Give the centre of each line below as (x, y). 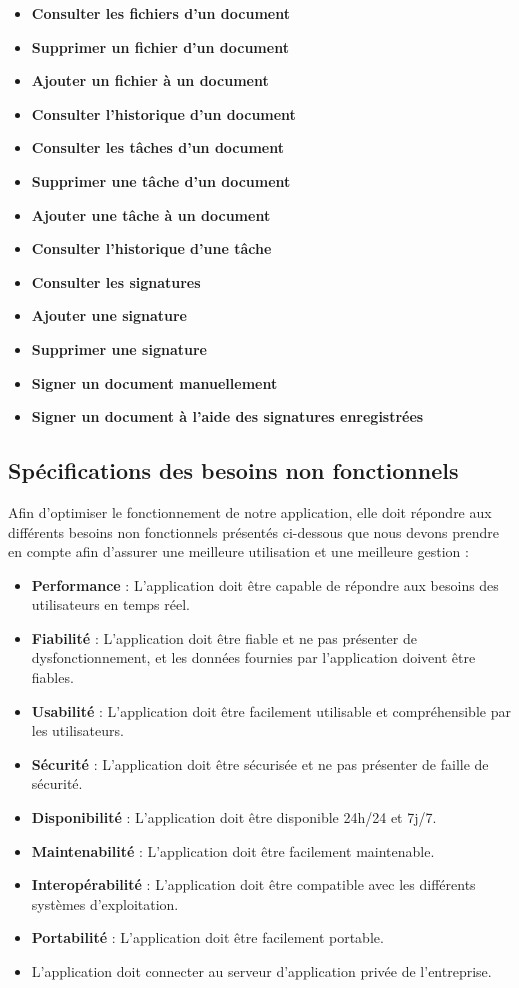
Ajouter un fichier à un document (150, 80)
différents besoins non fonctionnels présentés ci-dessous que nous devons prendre (253, 531)
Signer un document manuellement (154, 382)
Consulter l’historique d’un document (163, 113)
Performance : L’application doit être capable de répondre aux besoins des (265, 584)
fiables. (52, 677)
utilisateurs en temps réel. (110, 604)
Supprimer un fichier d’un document (160, 46)
